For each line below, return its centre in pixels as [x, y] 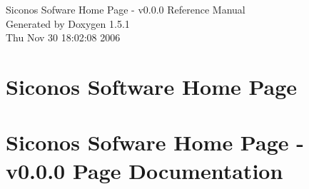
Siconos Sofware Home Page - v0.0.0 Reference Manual [126, 9]
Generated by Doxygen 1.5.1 [68, 23]
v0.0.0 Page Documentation [145, 170]
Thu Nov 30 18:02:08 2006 [63, 37]
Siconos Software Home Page [152, 86]
